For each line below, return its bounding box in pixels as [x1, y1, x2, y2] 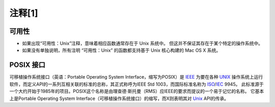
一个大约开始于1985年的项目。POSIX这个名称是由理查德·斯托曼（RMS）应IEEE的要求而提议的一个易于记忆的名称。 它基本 [9, 88, 264, 94]
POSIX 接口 [9, 61, 45, 69]
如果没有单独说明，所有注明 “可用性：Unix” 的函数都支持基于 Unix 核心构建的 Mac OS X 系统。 [22, 47, 221, 53]
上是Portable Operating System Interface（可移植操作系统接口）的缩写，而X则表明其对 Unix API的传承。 [9, 95, 229, 101]
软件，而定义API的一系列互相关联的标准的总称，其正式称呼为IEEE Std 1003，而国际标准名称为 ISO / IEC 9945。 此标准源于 [9, 81, 264, 87]
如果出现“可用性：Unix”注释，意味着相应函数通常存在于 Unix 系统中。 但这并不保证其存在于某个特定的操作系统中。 [22, 41, 263, 47]
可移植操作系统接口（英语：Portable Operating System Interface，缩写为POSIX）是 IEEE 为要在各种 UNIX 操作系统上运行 [9, 74, 263, 80]
